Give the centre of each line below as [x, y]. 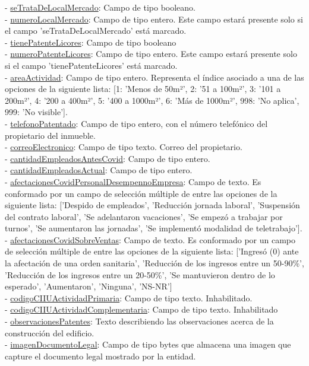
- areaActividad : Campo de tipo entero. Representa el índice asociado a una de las [154, 77]
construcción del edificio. [50, 332]
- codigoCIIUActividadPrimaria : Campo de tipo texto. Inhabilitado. [129, 297]
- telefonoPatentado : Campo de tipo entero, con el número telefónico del [136, 123]
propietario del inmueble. [50, 135]
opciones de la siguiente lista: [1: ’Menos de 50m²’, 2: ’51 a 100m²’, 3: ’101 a [143, 89]
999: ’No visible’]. [36, 112]
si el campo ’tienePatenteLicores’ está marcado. [91, 65]
